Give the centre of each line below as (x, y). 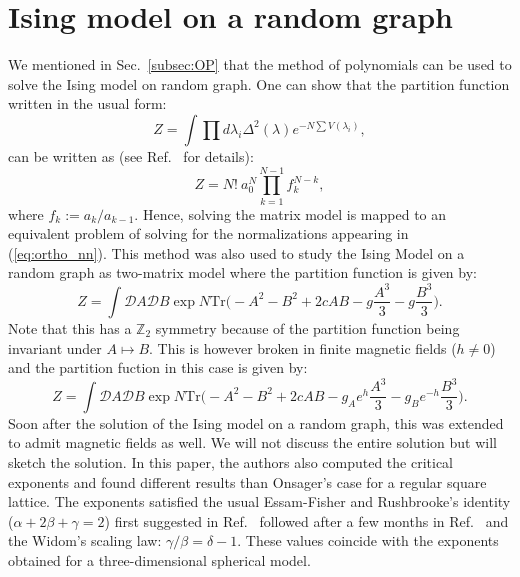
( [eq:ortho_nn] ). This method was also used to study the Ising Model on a (236, 252)
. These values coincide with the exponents (368, 540)
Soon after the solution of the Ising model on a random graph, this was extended (256, 422)
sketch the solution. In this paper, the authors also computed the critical (231, 461)
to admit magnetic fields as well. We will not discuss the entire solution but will (252, 442)
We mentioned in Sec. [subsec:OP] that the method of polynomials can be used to (260, 64)
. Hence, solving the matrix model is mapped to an (290, 213)
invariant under (55, 347)
